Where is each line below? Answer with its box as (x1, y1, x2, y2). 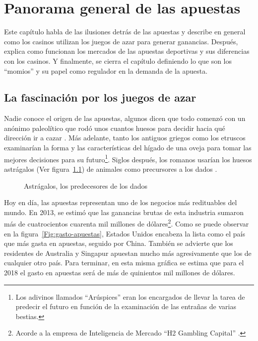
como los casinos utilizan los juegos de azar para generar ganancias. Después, (4, 36, 238, 46)
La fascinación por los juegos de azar (4, 90, 196, 105)
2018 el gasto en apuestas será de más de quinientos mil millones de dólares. (4, 267, 235, 277)
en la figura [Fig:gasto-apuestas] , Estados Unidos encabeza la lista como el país (4, 228, 245, 238)
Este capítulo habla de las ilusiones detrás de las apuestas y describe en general (4, 26, 246, 37)
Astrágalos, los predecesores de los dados (24, 180, 148, 191)
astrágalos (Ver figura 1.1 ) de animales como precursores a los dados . (4, 163, 217, 174)
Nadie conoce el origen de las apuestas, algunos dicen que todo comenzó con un (4, 113, 246, 123)
